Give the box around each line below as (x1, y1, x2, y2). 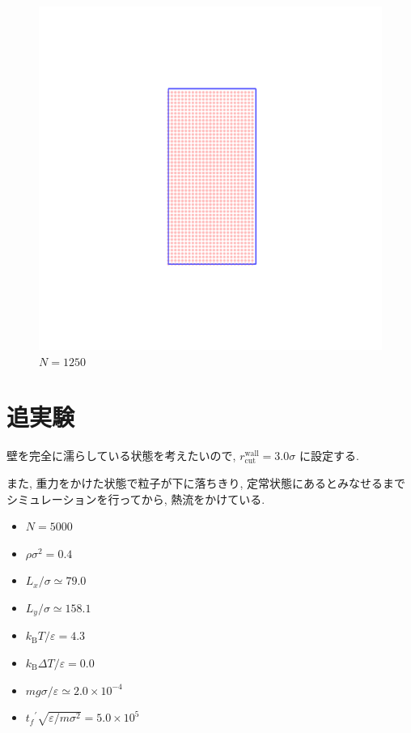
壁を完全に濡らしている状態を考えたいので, (6, 447, 236, 464)
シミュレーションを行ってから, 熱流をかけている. (6, 490, 265, 507)
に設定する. (299, 447, 359, 464)
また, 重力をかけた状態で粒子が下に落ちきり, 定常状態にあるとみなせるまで (6, 474, 406, 491)
